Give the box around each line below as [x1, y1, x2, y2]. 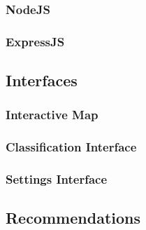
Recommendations [6, 207, 140, 229]
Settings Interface [6, 170, 108, 188]
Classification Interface [6, 138, 137, 156]
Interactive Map [6, 106, 98, 123]
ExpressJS [6, 32, 65, 50]
